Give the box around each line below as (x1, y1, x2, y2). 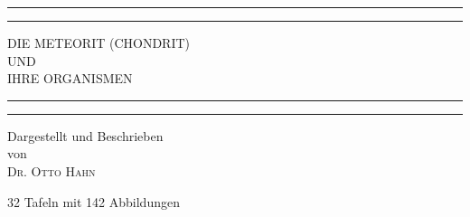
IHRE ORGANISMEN (7, 69, 133, 88)
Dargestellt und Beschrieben (7, 126, 164, 145)
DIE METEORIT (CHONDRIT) (7, 33, 191, 52)
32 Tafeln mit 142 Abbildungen (7, 192, 180, 211)
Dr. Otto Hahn (7, 161, 96, 180)
